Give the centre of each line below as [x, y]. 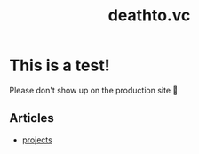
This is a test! [60, 65]
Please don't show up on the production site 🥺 [94, 90]
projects [37, 140]
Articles [32, 118]
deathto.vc [149, 16]
